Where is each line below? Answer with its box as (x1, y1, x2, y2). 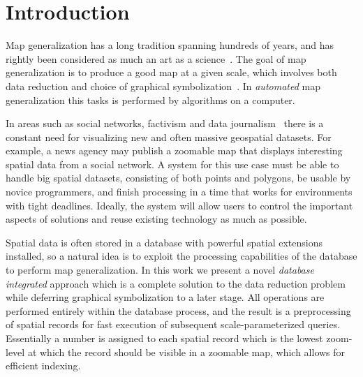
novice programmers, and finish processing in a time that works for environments (6, 184, 353, 199)
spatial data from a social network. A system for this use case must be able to (6, 156, 339, 171)
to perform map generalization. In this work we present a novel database (6, 263, 314, 277)
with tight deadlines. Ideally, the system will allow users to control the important (6, 198, 353, 212)
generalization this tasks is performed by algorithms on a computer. (6, 92, 295, 107)
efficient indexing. (6, 358, 81, 373)
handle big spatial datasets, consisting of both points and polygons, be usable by (6, 170, 351, 185)
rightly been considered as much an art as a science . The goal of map (6, 51, 306, 66)
